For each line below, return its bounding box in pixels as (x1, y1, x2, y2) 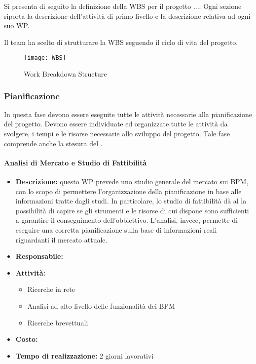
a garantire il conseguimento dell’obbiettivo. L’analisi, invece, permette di (15, 215, 238, 225)
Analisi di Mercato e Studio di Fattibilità (4, 157, 147, 167)
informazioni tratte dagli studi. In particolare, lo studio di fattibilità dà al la (15, 196, 247, 206)
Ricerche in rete (27, 284, 75, 294)
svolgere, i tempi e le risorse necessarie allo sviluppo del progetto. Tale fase (4, 128, 230, 139)
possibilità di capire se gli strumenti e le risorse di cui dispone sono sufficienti (15, 205, 249, 215)
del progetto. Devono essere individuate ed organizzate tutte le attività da (4, 119, 228, 129)
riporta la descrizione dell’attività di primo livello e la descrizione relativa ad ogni (4, 10, 251, 21)
